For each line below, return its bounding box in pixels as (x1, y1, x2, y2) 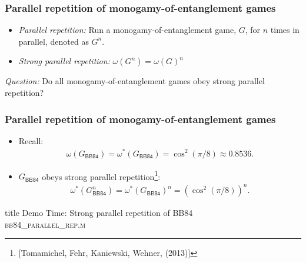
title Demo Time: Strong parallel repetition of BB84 (5, 207, 193, 219)
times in (270, 24, 300, 36)
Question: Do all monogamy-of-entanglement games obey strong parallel (5, 75, 265, 87)
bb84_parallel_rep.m (5, 218, 86, 230)
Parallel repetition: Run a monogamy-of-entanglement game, (18, 24, 237, 36)
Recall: (18, 134, 44, 147)
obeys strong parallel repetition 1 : (42, 168, 161, 182)
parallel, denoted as (18, 35, 89, 47)
